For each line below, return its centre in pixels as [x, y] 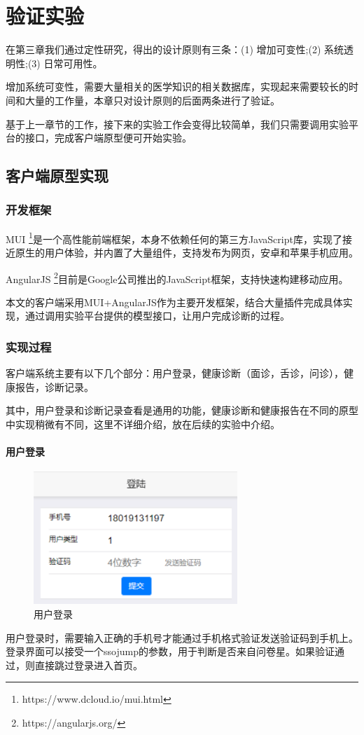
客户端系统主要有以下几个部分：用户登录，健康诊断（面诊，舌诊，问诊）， [175, 373]
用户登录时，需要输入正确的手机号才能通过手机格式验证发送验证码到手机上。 [182, 637]
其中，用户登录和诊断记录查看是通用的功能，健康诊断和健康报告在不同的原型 [182, 410]
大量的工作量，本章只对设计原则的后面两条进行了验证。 [152, 100]
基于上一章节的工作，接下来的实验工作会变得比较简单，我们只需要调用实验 [177, 124]
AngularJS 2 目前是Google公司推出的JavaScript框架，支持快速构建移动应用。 [177, 277]
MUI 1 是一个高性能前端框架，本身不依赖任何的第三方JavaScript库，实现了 [174, 238]
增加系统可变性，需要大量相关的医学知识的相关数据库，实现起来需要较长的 [177, 87]
